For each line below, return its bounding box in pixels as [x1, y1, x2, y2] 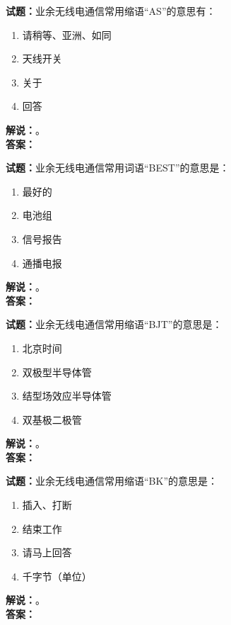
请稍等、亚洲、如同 [22, 27, 112, 42]
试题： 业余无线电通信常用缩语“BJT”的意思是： [6, 317, 223, 332]
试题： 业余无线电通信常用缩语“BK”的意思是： [6, 473, 218, 488]
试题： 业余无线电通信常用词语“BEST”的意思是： [6, 160, 230, 175]
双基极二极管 [22, 412, 82, 427]
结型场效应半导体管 [22, 388, 112, 403]
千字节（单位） [22, 568, 92, 583]
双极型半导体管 [22, 364, 92, 379]
